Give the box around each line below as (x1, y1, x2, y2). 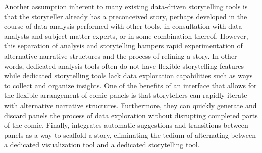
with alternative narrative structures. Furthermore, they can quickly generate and (4, 99, 257, 110)
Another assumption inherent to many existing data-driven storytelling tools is (4, 1, 248, 11)
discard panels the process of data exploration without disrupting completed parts (4, 110, 258, 120)
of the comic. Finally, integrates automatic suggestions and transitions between (4, 120, 248, 130)
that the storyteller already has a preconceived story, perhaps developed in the (4, 11, 247, 21)
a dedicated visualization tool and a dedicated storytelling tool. (4, 139, 200, 150)
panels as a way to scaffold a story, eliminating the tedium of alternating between (4, 129, 256, 140)
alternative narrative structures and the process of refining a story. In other (4, 50, 237, 61)
